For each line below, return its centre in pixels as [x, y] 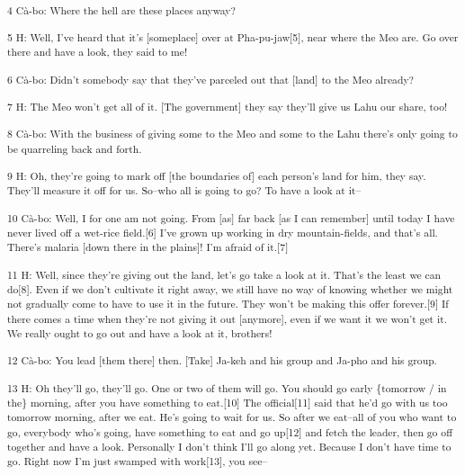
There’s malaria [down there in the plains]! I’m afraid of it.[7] [148, 247]
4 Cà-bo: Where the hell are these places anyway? [122, 10]
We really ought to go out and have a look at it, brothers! [140, 333]
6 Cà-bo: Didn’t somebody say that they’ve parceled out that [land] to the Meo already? [211, 79]
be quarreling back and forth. [75, 148]
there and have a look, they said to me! [98, 52]
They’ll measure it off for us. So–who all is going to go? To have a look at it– [184, 190]
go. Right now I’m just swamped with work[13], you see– [138, 461]
